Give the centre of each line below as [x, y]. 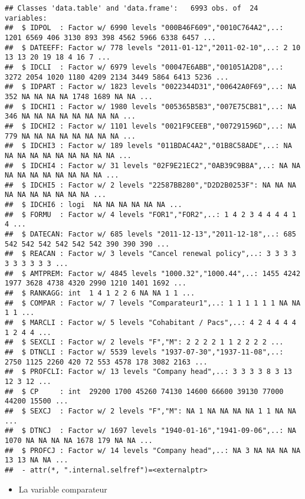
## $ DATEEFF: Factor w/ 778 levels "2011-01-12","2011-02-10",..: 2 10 [153, 47]
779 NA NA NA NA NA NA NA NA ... [70, 136]
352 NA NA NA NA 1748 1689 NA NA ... [79, 96]
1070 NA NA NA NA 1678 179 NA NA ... [79, 440]
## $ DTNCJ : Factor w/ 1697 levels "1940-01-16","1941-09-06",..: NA [150, 431]
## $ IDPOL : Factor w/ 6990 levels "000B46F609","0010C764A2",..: [144, 28]
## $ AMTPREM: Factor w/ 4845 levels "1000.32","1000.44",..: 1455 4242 [153, 273]
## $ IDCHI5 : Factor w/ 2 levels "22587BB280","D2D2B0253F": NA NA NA [150, 185]
